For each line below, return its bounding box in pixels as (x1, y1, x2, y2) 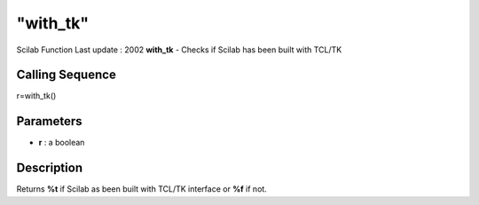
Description (16, 161, 83, 176)
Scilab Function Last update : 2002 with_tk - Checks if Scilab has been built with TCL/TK (16, 44, 342, 55)
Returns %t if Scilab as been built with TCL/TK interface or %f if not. (16, 184, 268, 194)
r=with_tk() (16, 91, 57, 101)
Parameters (16, 114, 82, 129)
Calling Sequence (16, 67, 117, 83)
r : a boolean (38, 138, 85, 148)
